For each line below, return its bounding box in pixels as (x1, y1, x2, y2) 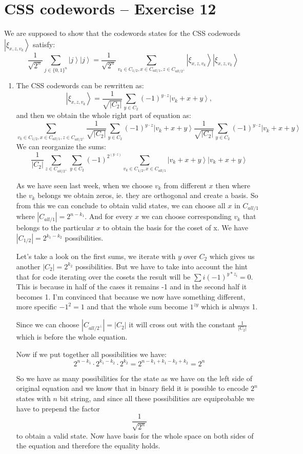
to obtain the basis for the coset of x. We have (103, 222, 248, 233)
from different (164, 180, 207, 190)
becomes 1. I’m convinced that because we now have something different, (16, 291, 246, 302)
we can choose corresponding (141, 211, 232, 222)
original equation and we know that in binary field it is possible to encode (16, 383, 249, 393)
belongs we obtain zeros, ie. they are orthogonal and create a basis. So (37, 190, 258, 201)
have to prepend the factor (16, 403, 100, 413)
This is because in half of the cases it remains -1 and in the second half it (16, 281, 247, 292)
